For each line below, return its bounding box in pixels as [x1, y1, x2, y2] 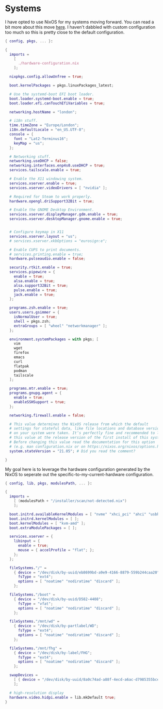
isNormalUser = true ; [14, 314, 57, 319]
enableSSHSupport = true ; [14, 399, 66, 404]
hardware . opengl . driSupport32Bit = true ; [9, 198, 95, 204]
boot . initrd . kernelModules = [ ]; [9, 516, 79, 521]
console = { [9, 132, 34, 137]
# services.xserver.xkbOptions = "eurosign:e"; [9, 238, 108, 243]
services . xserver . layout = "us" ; [9, 234, 77, 239]
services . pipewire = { [9, 270, 55, 275]
